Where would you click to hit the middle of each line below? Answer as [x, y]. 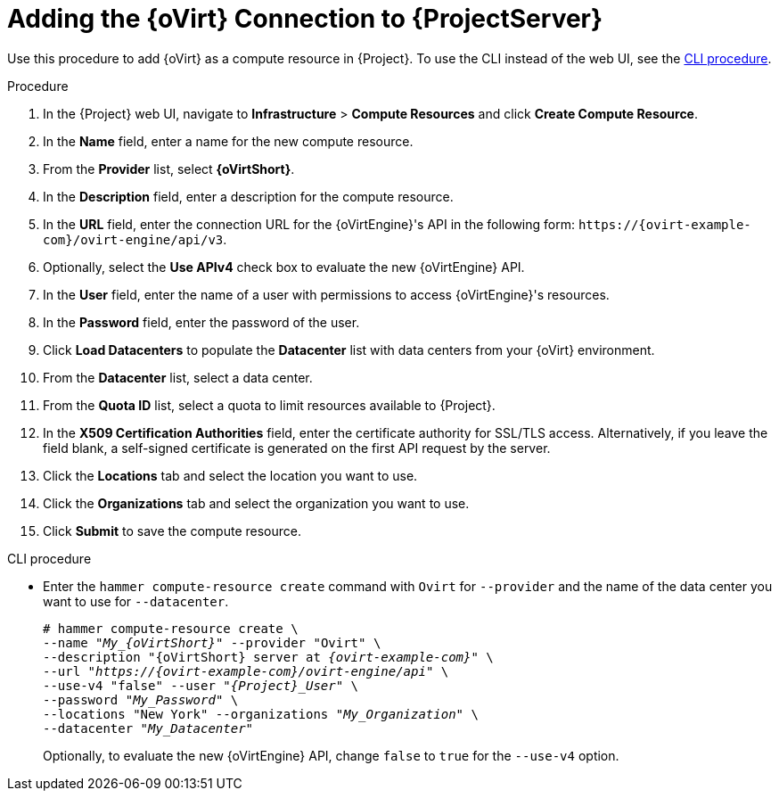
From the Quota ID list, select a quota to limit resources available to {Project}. [269, 405]
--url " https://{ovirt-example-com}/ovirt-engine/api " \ [246, 671]
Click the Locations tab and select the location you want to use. [230, 475]
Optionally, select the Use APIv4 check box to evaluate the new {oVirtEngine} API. [284, 267]
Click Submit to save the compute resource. [172, 531]
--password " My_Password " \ [141, 699]
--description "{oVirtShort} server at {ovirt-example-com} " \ [268, 657]
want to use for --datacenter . [136, 601]
